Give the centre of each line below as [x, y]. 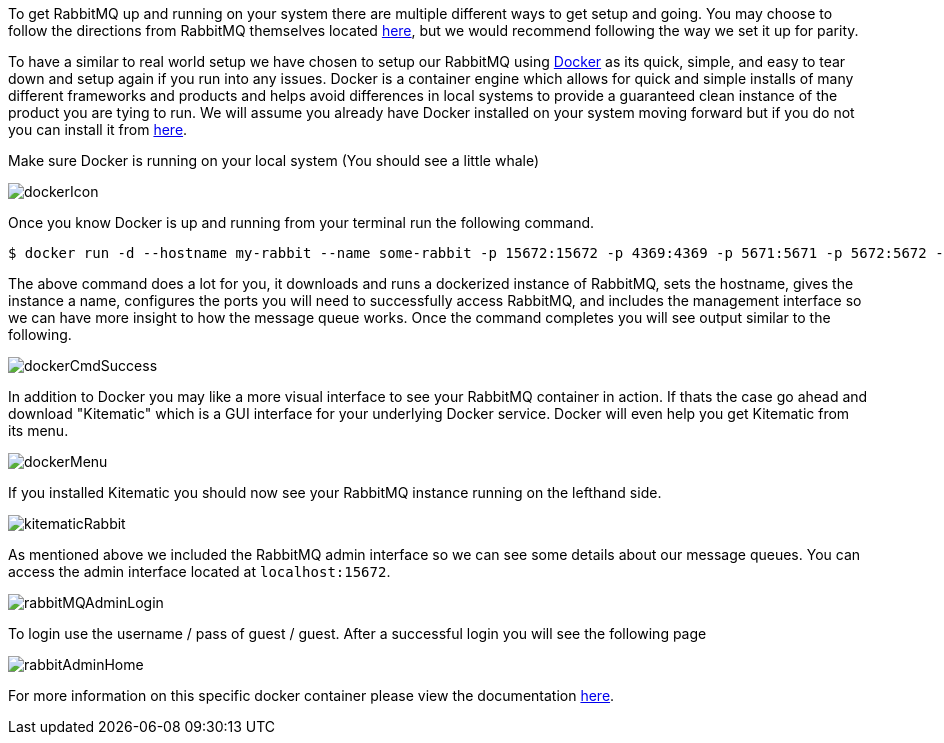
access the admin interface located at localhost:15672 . [199, 571]
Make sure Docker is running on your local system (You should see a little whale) [274, 160]
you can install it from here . [98, 129]
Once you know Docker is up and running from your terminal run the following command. [301, 222]
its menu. [38, 430]
